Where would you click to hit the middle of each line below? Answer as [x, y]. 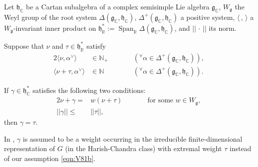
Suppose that [24, 45]
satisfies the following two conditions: [89, 90]
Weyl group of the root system [50, 17]
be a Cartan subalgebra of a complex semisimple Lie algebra [118, 6]
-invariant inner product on [55, 28]
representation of [30, 148]
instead [240, 148]
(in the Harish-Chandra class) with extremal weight [144, 148]
